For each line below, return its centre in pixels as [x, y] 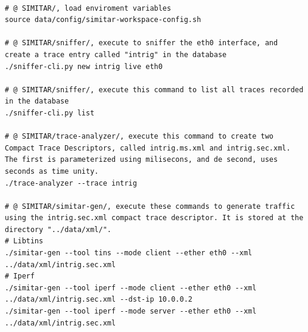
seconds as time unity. [52, 171]
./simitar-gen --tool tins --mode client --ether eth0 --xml [129, 253]
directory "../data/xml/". [58, 229]
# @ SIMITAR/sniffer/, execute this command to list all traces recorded [154, 90]
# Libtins [24, 241]
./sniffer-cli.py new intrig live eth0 [84, 66]
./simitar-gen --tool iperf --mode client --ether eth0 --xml [131, 288]
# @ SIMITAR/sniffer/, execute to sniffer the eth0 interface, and [141, 43]
